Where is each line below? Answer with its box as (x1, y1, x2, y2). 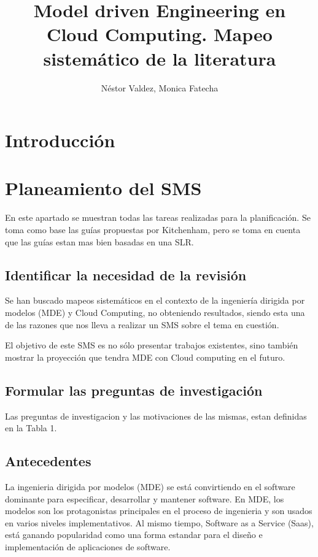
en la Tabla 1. (5, 421, 57, 434)
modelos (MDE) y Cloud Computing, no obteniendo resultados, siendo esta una (5, 305, 305, 318)
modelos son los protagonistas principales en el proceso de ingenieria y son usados (5, 504, 312, 517)
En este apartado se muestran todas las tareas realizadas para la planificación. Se (5, 211, 311, 224)
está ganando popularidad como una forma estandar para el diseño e (5, 528, 263, 541)
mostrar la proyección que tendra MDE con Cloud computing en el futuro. (5, 350, 285, 363)
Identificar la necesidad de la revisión (5, 265, 247, 284)
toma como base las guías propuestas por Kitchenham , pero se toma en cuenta (5, 223, 301, 236)
